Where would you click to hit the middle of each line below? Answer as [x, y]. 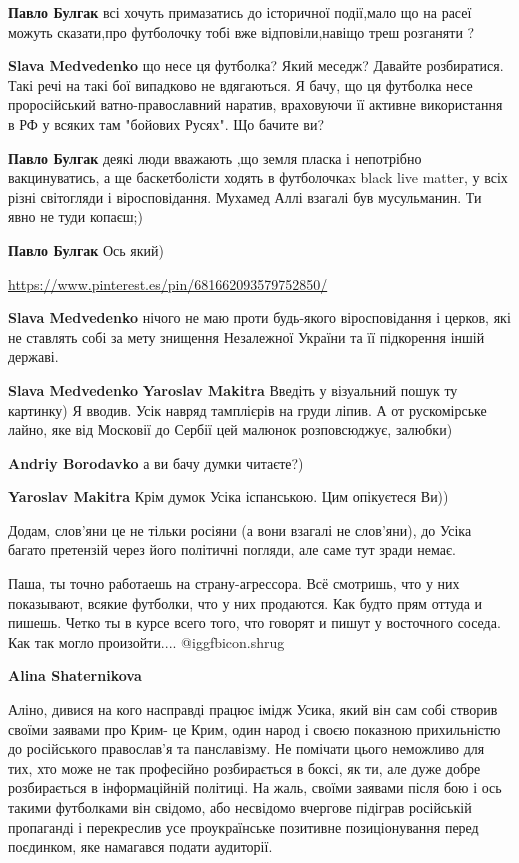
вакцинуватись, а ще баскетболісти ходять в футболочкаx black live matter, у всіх [258, 177]
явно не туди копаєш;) [75, 216]
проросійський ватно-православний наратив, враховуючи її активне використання [255, 104]
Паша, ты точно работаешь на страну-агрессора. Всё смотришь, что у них [234, 583]
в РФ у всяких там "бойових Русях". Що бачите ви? [166, 123]
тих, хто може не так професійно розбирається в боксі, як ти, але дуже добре [244, 767]
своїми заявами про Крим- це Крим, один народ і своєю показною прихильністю [254, 728]
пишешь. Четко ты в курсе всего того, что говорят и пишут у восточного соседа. [254, 622]
